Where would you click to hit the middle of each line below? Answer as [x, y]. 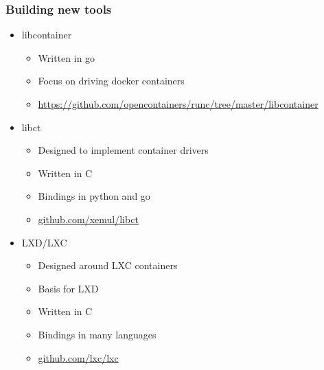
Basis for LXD [68, 288]
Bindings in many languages [97, 334]
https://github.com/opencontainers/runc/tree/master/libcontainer [178, 104]
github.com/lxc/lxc [78, 357]
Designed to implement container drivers [123, 150]
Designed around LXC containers [108, 265]
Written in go [67, 57]
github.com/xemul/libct [88, 219]
